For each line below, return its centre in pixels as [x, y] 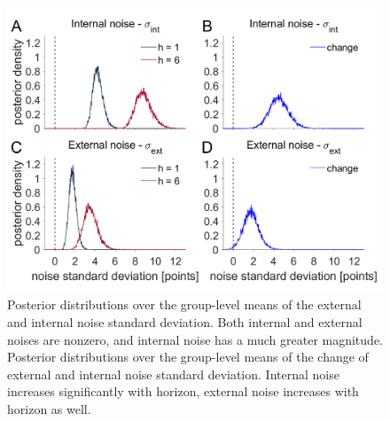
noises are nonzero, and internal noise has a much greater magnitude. [195, 339]
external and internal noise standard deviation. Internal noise [173, 374]
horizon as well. [49, 408]
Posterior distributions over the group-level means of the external [184, 304]
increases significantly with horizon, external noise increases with [183, 391]
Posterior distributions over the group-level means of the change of [188, 357]
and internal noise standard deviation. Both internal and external [185, 321]
